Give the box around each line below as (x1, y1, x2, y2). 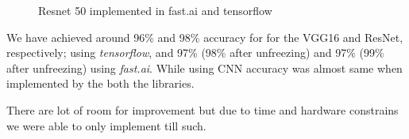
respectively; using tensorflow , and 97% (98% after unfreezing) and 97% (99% (6, 44, 384, 61)
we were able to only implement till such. (6, 117, 206, 133)
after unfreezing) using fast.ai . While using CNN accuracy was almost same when (6, 59, 403, 76)
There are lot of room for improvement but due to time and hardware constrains (6, 101, 399, 118)
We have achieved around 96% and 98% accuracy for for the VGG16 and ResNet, (6, 28, 403, 45)
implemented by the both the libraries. (6, 75, 195, 92)
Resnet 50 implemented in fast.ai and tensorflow (38, 2, 272, 18)
